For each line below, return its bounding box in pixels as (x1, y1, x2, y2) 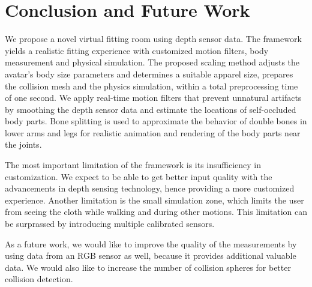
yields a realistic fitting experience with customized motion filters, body (5, 44, 269, 56)
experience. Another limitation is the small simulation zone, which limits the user (5, 193, 304, 206)
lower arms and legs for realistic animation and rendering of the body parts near (5, 126, 301, 139)
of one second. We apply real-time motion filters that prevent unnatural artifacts (5, 91, 302, 104)
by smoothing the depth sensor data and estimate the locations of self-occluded (5, 103, 296, 115)
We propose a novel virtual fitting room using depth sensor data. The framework (5, 32, 302, 45)
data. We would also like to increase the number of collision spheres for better (5, 261, 291, 273)
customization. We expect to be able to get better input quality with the (5, 170, 272, 183)
